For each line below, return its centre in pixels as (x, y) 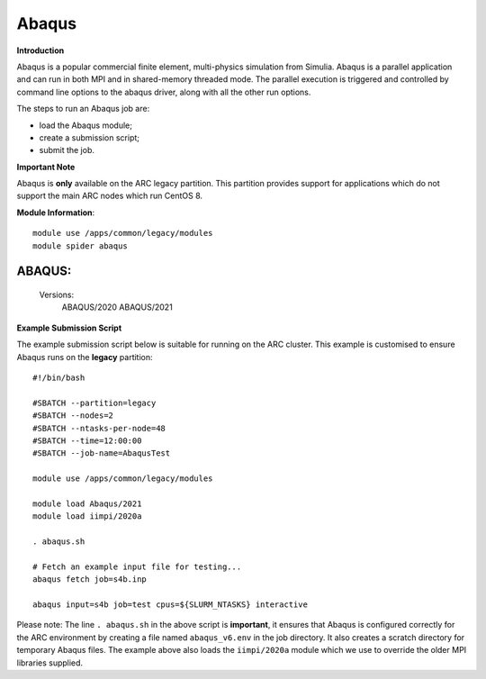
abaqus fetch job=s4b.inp (90, 579)
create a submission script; (89, 137)
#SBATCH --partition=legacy (94, 403)
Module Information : (56, 213)
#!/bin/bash (59, 377)
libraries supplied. (50, 663)
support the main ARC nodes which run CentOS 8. (109, 196)
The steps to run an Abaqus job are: (83, 109)
